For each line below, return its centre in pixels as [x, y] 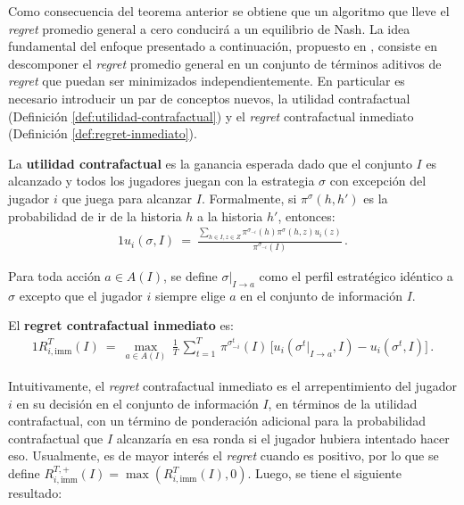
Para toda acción [54, 275]
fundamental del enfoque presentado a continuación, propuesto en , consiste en [223, 46]
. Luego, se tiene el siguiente [324, 473]
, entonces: [307, 215]
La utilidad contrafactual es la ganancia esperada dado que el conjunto [210, 163]
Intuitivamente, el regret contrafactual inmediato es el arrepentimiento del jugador [232, 386]
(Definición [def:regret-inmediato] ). [103, 133]
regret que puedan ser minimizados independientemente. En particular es [207, 81]
